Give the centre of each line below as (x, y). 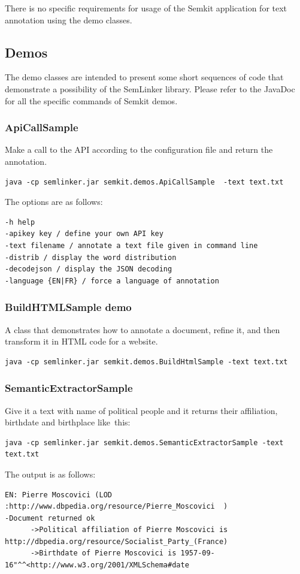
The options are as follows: (54, 202)
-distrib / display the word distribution (91, 257)
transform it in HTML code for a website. (81, 341)
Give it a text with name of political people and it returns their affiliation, (141, 410)
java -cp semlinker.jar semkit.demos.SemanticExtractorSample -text (144, 442)
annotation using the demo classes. (69, 19)
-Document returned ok (50, 518)
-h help (20, 222)
